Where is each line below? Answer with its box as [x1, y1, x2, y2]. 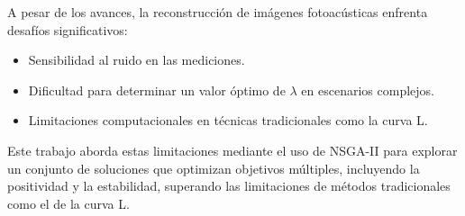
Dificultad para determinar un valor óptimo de [28, 80, 286, 99]
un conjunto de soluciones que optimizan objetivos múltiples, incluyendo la [7, 158, 420, 177]
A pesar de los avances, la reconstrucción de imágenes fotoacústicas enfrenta [7, 3, 428, 21]
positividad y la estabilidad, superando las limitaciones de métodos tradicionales [7, 176, 451, 195]
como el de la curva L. [7, 193, 130, 212]
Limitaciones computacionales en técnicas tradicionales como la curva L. [28, 111, 428, 130]
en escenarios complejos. [301, 80, 434, 99]
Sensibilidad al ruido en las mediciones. [28, 50, 245, 69]
